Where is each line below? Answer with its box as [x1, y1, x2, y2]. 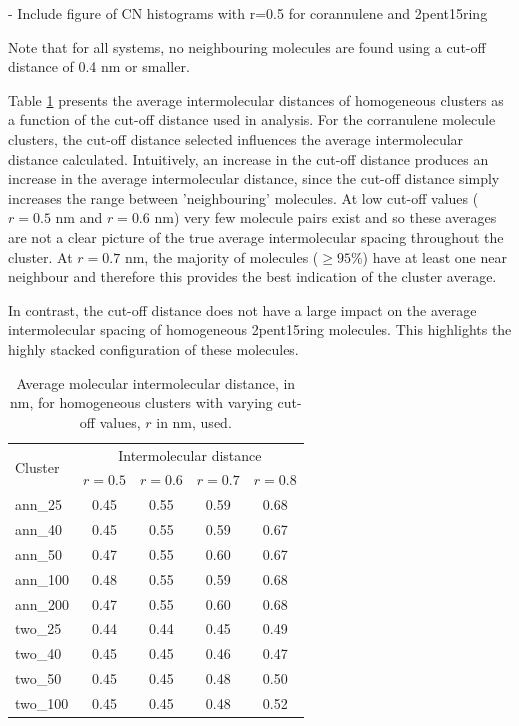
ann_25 [15, 494, 63, 515]
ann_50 [15, 543, 63, 564]
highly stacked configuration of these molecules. [8, 338, 299, 359]
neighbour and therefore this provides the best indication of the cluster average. [8, 266, 497, 287]
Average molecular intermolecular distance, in [16, 372, 296, 393]
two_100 [15, 692, 69, 713]
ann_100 [15, 568, 70, 589]
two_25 [15, 618, 62, 639]
